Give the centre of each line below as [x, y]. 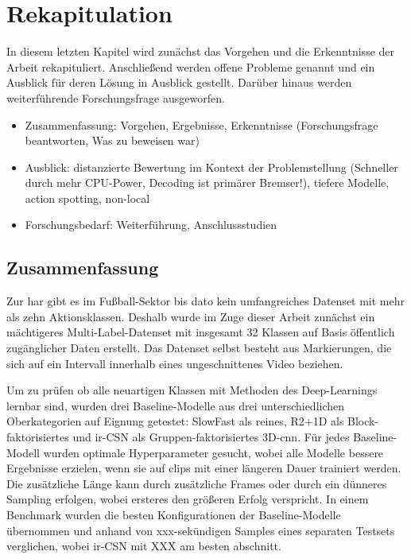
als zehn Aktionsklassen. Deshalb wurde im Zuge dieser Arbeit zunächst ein [191, 316]
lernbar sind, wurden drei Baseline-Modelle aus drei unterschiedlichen [176, 405]
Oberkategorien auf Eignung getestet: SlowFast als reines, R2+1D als [175, 421]
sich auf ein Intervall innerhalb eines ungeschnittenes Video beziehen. [175, 363]
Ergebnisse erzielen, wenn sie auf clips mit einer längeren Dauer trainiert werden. [204, 468]
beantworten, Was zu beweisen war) [112, 140]
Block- [363, 421]
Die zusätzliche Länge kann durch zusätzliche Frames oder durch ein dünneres [197, 483]
